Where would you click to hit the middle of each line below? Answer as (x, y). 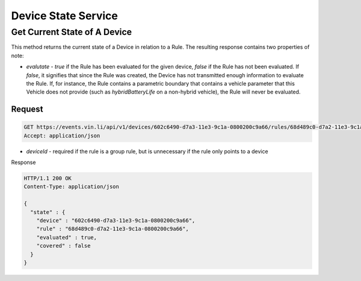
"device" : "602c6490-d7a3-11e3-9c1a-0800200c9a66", (116, 221)
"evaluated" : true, (67, 237)
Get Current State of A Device (72, 32)
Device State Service (65, 16)
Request (27, 109)
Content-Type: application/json (72, 187)
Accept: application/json (62, 135)
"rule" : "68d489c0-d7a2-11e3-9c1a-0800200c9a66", (113, 229)
